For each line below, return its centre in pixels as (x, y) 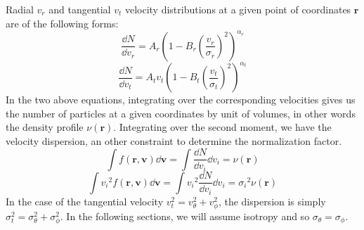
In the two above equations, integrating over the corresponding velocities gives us (181, 100)
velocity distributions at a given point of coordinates (238, 9)
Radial (20, 9)
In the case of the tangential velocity (85, 201)
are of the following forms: (62, 23)
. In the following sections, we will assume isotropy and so (185, 216)
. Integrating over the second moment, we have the (222, 127)
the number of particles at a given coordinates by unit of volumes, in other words (181, 113)
